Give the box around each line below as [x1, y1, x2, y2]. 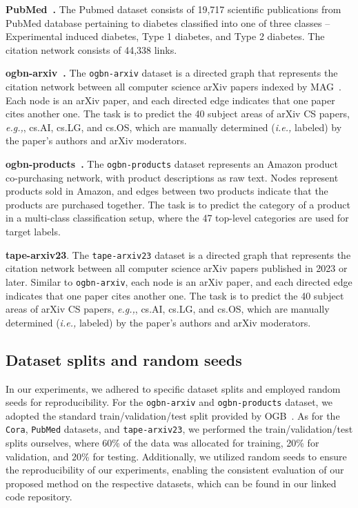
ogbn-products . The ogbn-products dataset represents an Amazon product [6, 157, 338, 170]
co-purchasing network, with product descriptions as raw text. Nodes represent [6, 170, 339, 184]
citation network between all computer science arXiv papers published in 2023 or [6, 261, 348, 275]
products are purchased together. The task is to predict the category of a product [6, 197, 350, 211]
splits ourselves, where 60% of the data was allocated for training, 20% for [6, 436, 319, 450]
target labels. [6, 224, 61, 239]
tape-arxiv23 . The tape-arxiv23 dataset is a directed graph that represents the [6, 247, 351, 262]
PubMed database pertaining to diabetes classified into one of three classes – [6, 15, 330, 30]
